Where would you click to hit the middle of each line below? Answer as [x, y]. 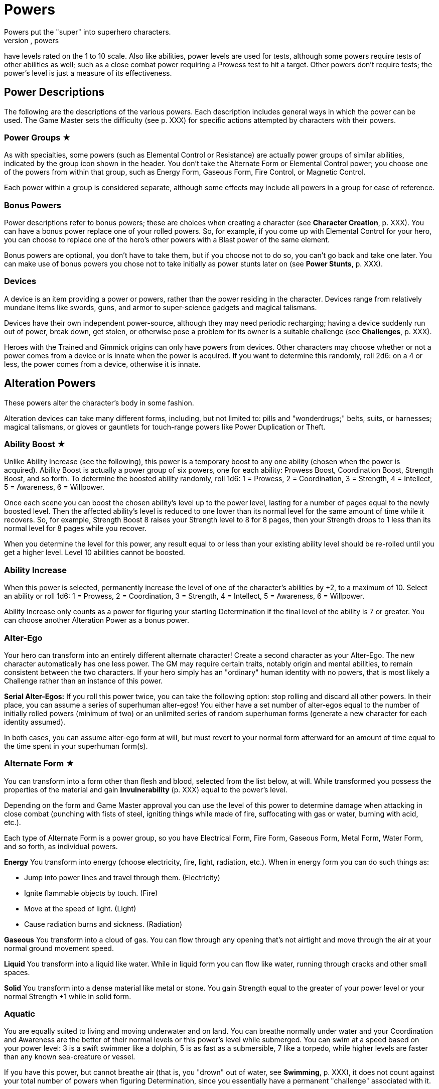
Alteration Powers [50, 383]
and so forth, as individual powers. [61, 846]
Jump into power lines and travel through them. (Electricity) [122, 877]
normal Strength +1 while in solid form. [68, 996]
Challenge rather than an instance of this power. [84, 680]
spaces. [17, 972]
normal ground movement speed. [59, 948]
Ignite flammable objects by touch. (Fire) [91, 893]
